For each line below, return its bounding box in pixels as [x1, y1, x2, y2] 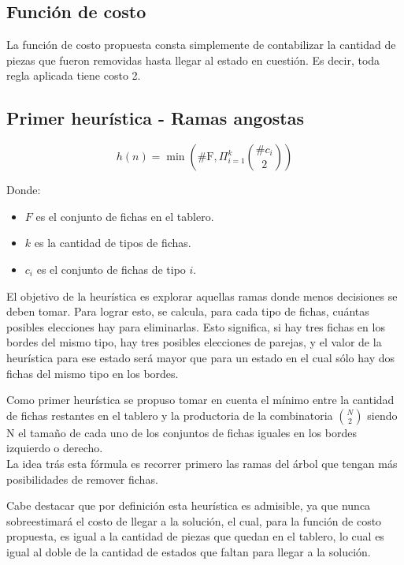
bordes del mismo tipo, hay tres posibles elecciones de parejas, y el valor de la [6, 334, 382, 350]
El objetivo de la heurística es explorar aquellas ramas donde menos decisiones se [6, 287, 398, 304]
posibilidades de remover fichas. [6, 470, 158, 487]
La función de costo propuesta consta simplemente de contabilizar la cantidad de [6, 36, 396, 53]
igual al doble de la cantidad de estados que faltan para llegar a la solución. [6, 543, 371, 559]
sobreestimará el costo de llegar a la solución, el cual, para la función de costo [6, 512, 382, 529]
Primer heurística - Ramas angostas [6, 106, 304, 130]
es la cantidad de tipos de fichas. [34, 234, 191, 251]
